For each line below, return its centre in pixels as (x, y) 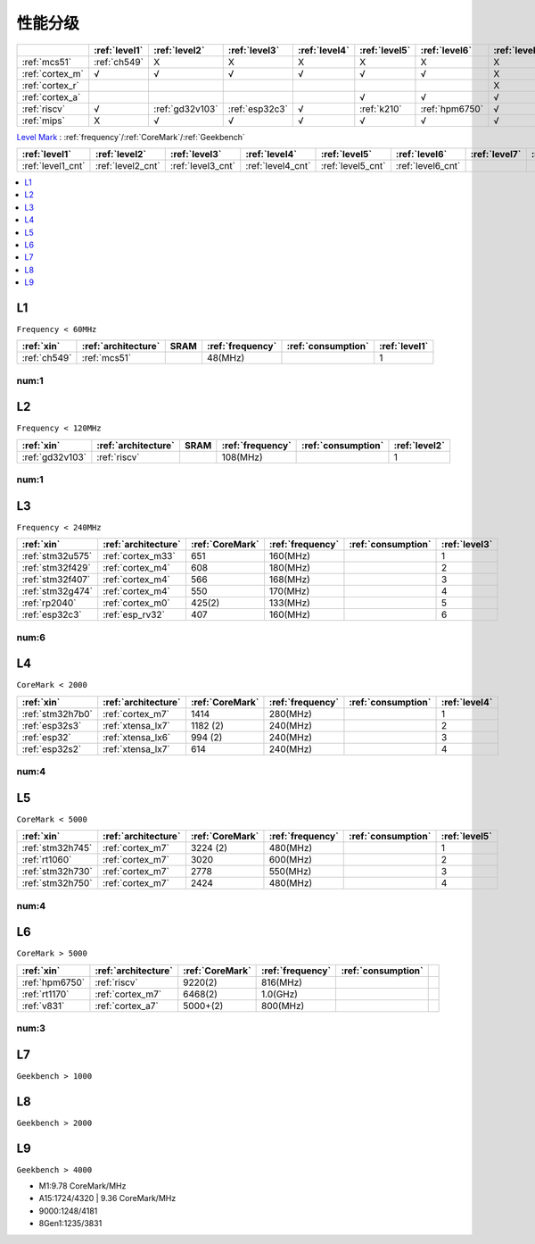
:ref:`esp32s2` (52, 748)
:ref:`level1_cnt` (53, 165)
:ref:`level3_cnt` (203, 165)
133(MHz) (290, 603)
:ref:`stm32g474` (58, 591)
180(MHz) (290, 568)
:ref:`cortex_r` (50, 85)
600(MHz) (290, 860)
